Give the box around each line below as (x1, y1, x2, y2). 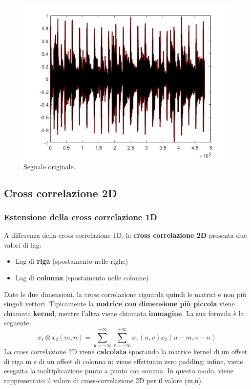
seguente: (4, 318, 31, 328)
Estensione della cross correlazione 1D (4, 210, 157, 223)
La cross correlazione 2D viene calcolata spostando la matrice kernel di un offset (4, 346, 248, 357)
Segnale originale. (23, 161, 76, 171)
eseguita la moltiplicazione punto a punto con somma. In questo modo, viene (4, 366, 233, 376)
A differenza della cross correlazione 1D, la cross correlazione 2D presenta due (4, 230, 247, 240)
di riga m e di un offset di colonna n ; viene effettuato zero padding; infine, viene (4, 356, 243, 366)
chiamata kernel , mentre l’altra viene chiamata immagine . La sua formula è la (4, 308, 244, 318)
